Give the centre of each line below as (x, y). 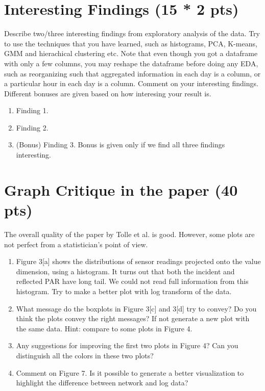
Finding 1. (32, 110)
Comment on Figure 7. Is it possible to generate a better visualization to (130, 372)
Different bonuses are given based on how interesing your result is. (108, 93)
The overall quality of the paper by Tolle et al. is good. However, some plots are (129, 234)
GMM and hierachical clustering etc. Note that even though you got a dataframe (131, 53)
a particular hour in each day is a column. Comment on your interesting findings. (131, 83)
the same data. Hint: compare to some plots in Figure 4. (104, 328)
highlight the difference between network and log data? (102, 383)
